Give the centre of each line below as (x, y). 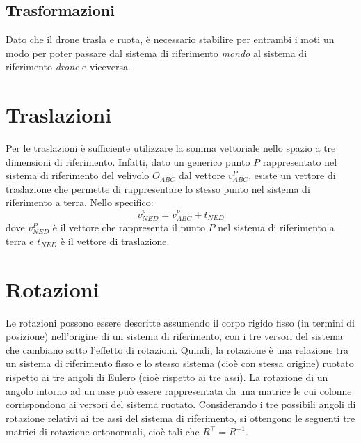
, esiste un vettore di (292, 175)
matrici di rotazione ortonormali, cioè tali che (103, 432)
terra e (20, 241)
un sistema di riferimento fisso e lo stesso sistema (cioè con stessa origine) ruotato (180, 363)
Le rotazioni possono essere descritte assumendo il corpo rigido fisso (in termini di (180, 322)
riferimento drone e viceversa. (68, 67)
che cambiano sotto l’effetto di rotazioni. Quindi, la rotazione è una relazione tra (177, 349)
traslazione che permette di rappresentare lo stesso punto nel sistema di (158, 188)
